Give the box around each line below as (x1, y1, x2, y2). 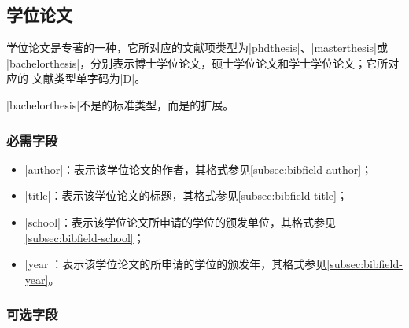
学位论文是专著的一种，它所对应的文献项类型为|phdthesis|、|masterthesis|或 (6, 39, 388, 56)
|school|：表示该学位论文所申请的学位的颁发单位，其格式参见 (24, 213, 336, 230)
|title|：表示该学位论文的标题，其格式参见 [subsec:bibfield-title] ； (24, 187, 348, 204)
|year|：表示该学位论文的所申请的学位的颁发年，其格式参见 (24, 256, 327, 272)
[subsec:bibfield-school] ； (24, 229, 145, 245)
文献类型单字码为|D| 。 (31, 70, 146, 87)
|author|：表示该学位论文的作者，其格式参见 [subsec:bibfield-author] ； (24, 160, 373, 177)
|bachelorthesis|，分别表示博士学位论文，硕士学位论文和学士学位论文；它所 (6, 54, 389, 71)
